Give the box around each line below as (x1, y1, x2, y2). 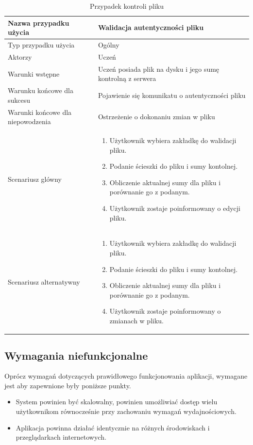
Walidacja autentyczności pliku (98, 22, 204, 32)
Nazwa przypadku (8, 17, 69, 28)
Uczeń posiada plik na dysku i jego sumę (98, 64, 219, 74)
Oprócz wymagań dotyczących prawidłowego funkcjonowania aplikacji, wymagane (4, 371, 248, 381)
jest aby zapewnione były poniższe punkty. (4, 380, 131, 390)
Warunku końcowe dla (8, 85, 74, 95)
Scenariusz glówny (8, 174, 62, 184)
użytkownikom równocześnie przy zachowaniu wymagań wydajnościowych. (16, 406, 236, 416)
